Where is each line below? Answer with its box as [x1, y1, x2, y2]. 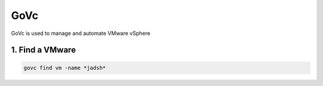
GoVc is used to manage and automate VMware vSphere [11, 30, 151, 37]
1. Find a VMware [11, 45, 76, 55]
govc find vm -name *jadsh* [23, 64, 106, 71]
